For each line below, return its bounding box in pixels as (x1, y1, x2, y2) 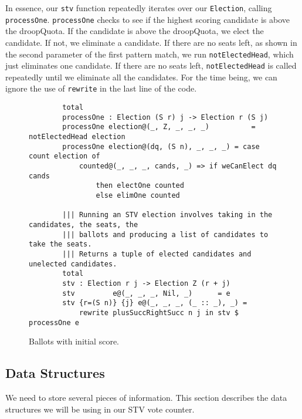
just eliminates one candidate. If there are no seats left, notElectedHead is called (5, 59, 297, 72)
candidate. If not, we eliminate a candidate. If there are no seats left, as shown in (5, 36, 297, 48)
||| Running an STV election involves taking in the (62, 211, 273, 219)
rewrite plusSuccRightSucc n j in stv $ (79, 308, 239, 317)
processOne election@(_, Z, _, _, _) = (62, 123, 256, 131)
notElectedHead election (29, 133, 125, 141)
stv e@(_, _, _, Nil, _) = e (62, 289, 230, 298)
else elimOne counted (96, 191, 180, 200)
